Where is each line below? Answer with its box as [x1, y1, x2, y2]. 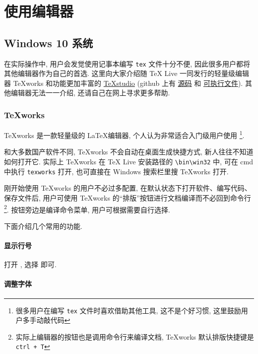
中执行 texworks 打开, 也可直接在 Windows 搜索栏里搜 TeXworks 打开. [4, 166, 229, 176]
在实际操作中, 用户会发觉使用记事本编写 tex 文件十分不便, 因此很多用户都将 [4, 58, 250, 69]
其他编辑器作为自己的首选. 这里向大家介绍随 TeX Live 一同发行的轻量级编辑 [4, 68, 250, 78]
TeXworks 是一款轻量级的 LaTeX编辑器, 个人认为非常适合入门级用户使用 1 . [4, 129, 245, 140]
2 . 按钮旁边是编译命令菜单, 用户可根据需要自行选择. [4, 203, 170, 214]
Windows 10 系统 [4, 35, 93, 50]
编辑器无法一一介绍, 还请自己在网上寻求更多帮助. [10, 87, 170, 98]
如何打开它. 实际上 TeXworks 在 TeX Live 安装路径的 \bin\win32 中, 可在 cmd [4, 156, 253, 167]
